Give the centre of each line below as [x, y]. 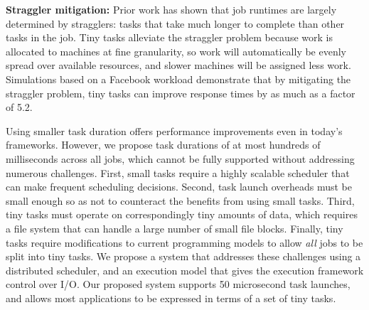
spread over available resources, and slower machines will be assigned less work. [178, 65]
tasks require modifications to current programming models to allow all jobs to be [184, 242]
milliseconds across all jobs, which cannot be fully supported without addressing [180, 158]
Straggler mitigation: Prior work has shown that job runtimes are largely [171, 9]
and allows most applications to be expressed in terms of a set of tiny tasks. [171, 298]
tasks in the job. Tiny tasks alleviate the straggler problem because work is [169, 37]
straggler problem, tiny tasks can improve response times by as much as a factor [181, 93]
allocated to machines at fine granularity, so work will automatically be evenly [176, 51]
